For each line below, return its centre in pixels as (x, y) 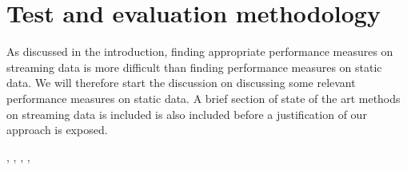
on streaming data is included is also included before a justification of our (187, 114)
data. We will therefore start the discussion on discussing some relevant (181, 83)
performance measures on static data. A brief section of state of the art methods (203, 98)
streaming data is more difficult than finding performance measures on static (194, 67)
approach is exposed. (57, 130)
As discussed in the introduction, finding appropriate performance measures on (200, 51)
